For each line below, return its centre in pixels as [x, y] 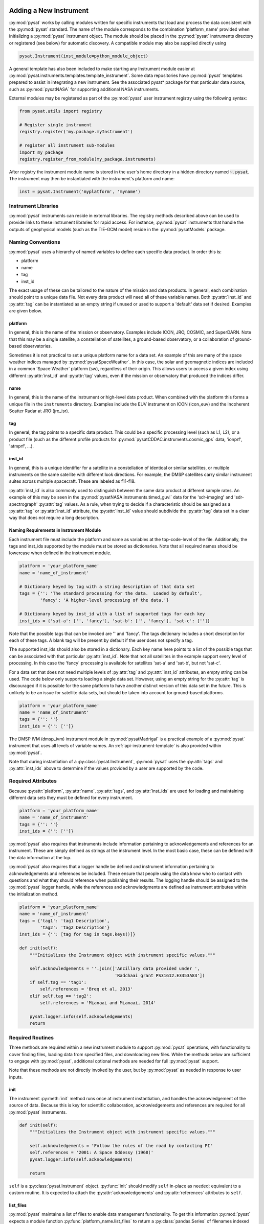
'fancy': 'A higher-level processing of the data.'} [104, 600]
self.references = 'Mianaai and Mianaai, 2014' [98, 1003]
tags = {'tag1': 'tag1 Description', [65, 921]
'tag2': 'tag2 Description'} [75, 927]
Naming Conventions [35, 242]
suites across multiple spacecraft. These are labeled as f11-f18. [72, 481]
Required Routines [31, 1037]
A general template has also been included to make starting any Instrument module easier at [102, 69]
